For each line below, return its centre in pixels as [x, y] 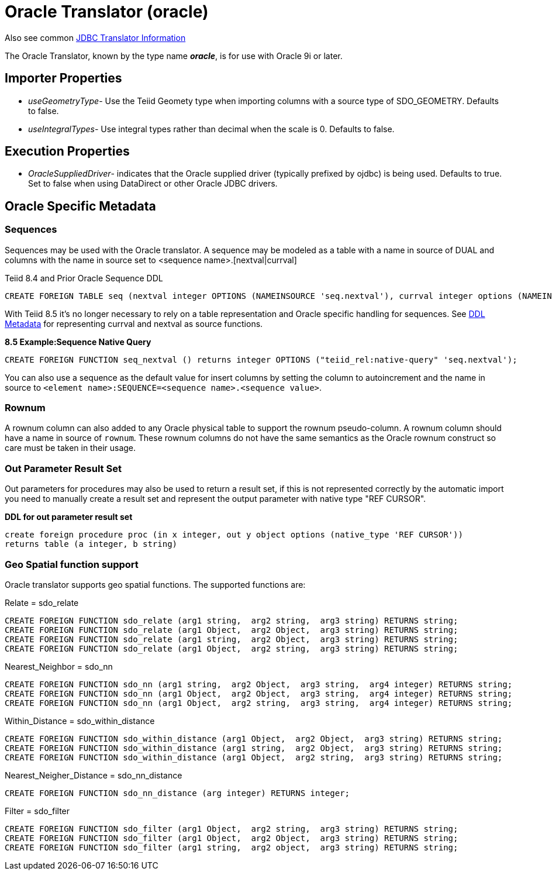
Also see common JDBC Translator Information [95, 37]
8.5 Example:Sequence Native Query [78, 342]
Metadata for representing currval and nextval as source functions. [134, 323]
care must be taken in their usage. [70, 448]
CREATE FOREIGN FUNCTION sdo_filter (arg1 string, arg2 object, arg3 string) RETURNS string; [232, 847]
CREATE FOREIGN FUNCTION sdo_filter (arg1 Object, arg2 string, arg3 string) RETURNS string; [232, 829]
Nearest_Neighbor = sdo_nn [59, 666]
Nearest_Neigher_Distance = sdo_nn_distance [94, 775]
